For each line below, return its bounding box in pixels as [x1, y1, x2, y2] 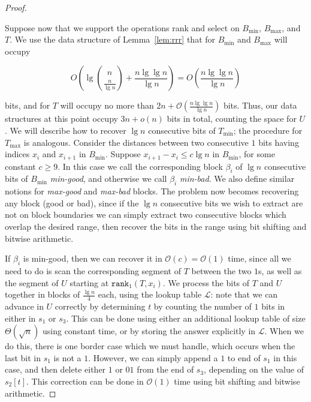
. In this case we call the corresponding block [58, 160, 223, 172]
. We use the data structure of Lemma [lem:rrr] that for [10, 33, 216, 46]
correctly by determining [55, 299, 146, 312]
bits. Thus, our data [223, 99, 297, 112]
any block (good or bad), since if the [5, 196, 139, 209]
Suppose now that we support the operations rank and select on [5, 21, 240, 34]
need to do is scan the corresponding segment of [5, 264, 181, 277]
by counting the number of [153, 299, 252, 312]
